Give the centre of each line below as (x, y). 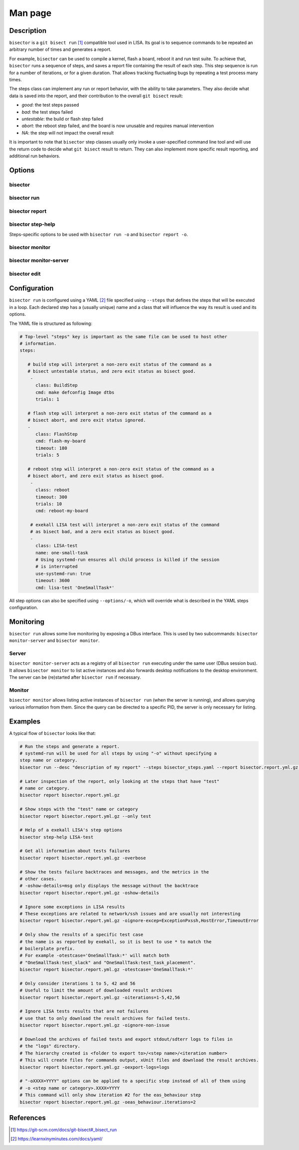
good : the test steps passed (50, 105)
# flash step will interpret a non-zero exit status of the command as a (120, 413)
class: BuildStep (57, 385)
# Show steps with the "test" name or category (79, 809)
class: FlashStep (57, 434)
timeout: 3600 (53, 581)
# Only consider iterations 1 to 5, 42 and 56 (77, 983)
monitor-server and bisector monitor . (54, 641)
